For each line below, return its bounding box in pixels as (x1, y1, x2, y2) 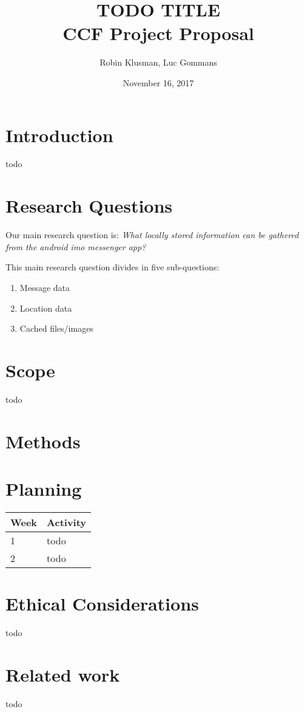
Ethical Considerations (5, 591, 199, 616)
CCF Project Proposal (62, 21, 254, 46)
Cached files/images (19, 322, 93, 335)
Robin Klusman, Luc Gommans (100, 56, 217, 69)
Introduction (5, 122, 113, 147)
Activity (47, 515, 87, 529)
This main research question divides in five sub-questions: (5, 261, 220, 273)
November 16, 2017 (123, 76, 194, 89)
